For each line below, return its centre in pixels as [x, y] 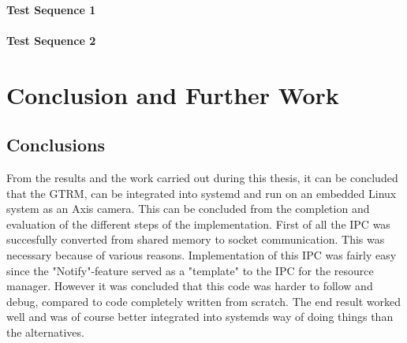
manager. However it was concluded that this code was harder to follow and [190, 286]
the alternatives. [45, 332]
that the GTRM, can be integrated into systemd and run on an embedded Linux [202, 193]
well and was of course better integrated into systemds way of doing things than [200, 317]
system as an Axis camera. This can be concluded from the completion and [188, 209]
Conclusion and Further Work [173, 94]
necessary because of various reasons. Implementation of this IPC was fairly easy [202, 254]
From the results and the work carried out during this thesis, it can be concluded [202, 177]
